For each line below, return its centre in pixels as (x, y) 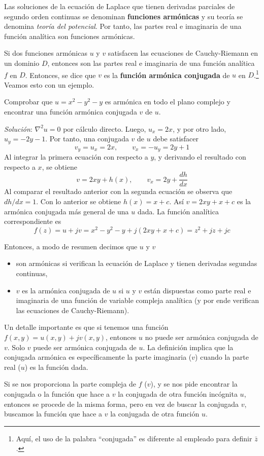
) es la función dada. (56, 367)
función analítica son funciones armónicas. (70, 36)
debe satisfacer (176, 139)
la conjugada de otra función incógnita (178, 393)
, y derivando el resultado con (200, 157)
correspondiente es (33, 221)
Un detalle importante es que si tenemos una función (86, 327)
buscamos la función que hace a (53, 414)
